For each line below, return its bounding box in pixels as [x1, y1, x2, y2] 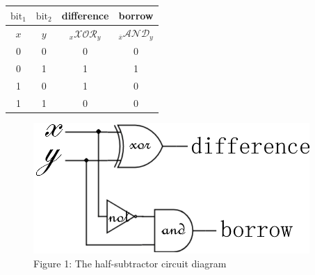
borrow [118, 8, 154, 22]
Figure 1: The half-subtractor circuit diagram [33, 256, 227, 270]
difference [61, 8, 109, 22]
